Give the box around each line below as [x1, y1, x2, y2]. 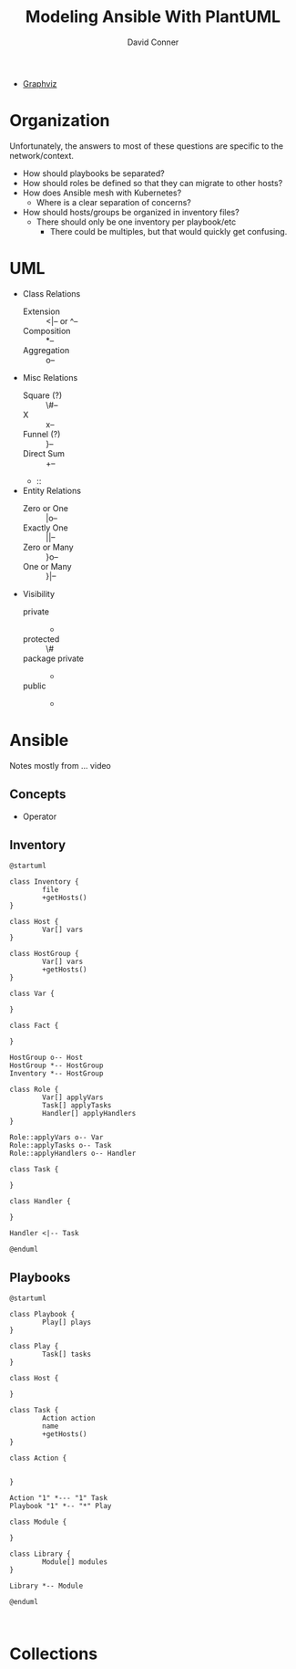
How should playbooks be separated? [22, 167, 166, 179]
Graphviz [22, 78, 57, 89]
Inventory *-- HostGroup [9, 1069, 104, 1078]
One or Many [22, 561, 72, 572]
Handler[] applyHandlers [42, 1109, 137, 1118]
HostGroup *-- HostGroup [9, 1061, 104, 1070]
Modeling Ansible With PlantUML [26, 6, 281, 27]
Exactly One [22, 522, 68, 533]
